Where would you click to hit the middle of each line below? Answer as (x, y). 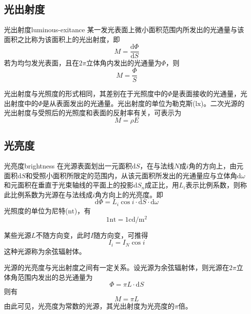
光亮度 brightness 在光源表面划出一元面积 (68, 166)
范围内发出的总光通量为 (55, 277)
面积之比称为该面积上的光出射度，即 (62, 39)
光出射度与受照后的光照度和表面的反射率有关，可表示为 (93, 113)
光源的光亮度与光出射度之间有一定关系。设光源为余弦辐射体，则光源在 (116, 267)
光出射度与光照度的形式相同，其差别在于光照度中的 (86, 94)
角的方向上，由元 (216, 166)
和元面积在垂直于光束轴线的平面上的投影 (69, 185)
